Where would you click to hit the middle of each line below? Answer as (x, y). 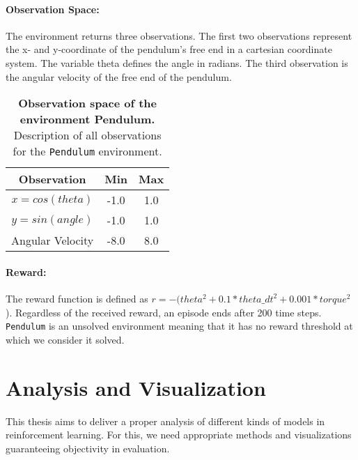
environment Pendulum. (87, 119)
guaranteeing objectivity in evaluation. (88, 448)
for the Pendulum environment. (87, 151)
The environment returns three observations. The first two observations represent (179, 35)
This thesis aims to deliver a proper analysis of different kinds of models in (165, 421)
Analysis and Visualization (136, 387)
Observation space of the (87, 103)
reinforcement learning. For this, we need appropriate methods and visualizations (179, 435)
